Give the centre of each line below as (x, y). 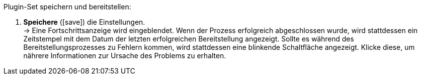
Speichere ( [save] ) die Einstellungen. (84, 22)
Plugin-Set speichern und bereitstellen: (67, 7)
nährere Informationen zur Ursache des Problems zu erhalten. (125, 56)
